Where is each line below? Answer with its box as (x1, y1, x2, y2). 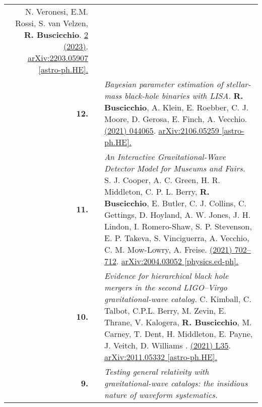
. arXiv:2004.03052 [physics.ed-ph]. (116, 255, 239, 267)
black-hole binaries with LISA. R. (124, 90, 243, 101)
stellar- (226, 78, 251, 90)
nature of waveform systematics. (104, 389, 218, 400)
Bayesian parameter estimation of (104, 78, 223, 90)
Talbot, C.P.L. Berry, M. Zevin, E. (104, 305, 226, 316)
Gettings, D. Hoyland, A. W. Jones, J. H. (104, 209, 251, 220)
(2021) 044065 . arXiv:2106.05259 (104, 125, 219, 136)
